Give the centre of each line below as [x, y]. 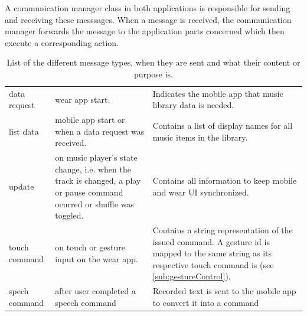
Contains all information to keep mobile [225, 180]
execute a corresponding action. [62, 42]
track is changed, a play [98, 180]
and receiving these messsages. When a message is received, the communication [148, 19]
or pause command [89, 192]
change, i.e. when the [93, 169]
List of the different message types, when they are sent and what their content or [153, 62]
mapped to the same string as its [212, 253]
